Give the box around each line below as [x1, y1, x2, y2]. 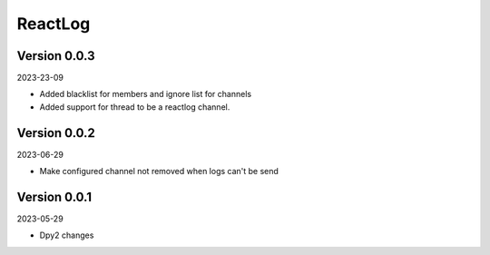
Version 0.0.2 [16, 125, 95, 141]
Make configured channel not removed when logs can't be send [39, 166, 279, 177]
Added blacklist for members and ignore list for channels [39, 89, 252, 100]
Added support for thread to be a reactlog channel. [39, 101, 230, 113]
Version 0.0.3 [16, 48, 95, 64]
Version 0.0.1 [16, 189, 93, 204]
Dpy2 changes [39, 230, 94, 240]
